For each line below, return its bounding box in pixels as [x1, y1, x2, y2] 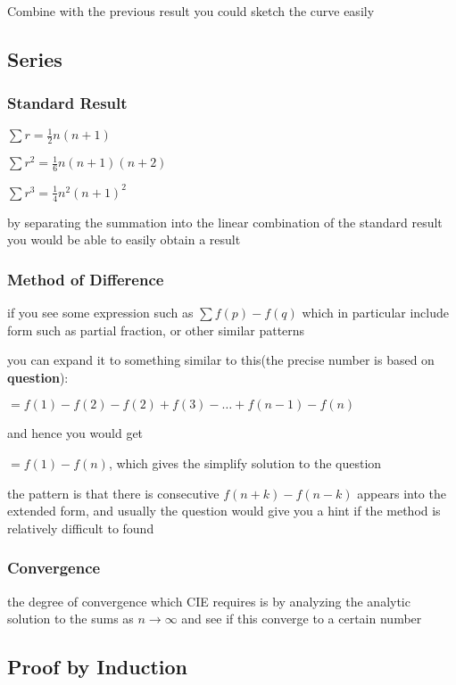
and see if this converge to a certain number [181, 609, 422, 628]
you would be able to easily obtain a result [7, 230, 241, 249]
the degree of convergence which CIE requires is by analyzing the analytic [7, 591, 410, 610]
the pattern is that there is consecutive [7, 483, 220, 502]
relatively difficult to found [7, 518, 154, 537]
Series [7, 45, 62, 72]
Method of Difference [7, 268, 164, 290]
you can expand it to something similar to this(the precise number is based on [7, 351, 435, 369]
